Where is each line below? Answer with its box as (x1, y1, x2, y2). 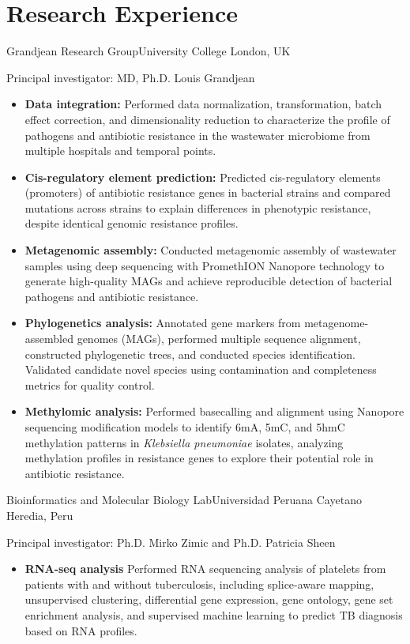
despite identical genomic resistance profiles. (24, 215, 239, 232)
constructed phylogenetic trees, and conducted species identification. (24, 345, 355, 362)
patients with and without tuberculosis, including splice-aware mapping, (24, 575, 374, 592)
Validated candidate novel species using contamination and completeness (24, 361, 377, 378)
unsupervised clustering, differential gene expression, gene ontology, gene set (24, 591, 393, 608)
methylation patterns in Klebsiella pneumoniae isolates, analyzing (24, 434, 344, 450)
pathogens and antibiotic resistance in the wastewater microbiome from (24, 126, 371, 143)
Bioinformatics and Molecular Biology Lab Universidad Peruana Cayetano (6, 491, 362, 508)
